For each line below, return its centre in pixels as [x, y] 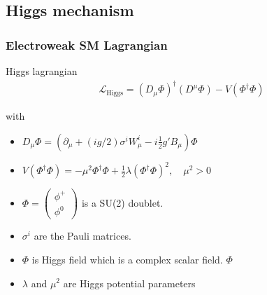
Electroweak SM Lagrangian [87, 44]
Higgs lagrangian [42, 71]
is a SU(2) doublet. [122, 202]
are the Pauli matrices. [82, 236]
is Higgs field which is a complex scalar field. [127, 259]
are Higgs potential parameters [129, 283]
